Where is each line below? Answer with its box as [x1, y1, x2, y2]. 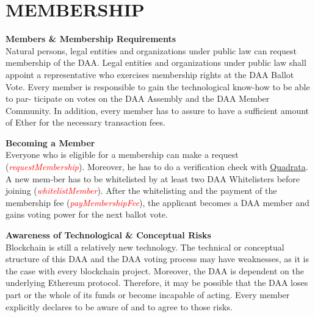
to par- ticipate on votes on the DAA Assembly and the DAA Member [5, 92, 270, 105]
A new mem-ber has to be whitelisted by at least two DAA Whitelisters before [5, 172, 300, 185]
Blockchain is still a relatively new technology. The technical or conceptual [5, 240, 284, 253]
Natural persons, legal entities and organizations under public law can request [5, 44, 297, 57]
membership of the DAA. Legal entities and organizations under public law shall [5, 56, 306, 69]
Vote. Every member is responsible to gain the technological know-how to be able [5, 80, 310, 93]
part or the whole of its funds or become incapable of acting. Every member [5, 288, 290, 301]
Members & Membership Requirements [5, 32, 176, 45]
